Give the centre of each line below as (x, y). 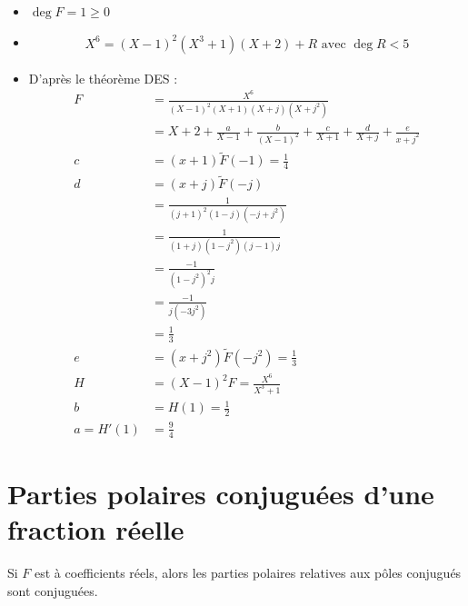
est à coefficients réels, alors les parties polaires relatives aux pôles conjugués (248, 572)
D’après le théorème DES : (103, 78)
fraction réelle (96, 529)
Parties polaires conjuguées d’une (221, 493)
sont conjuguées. (53, 590)
